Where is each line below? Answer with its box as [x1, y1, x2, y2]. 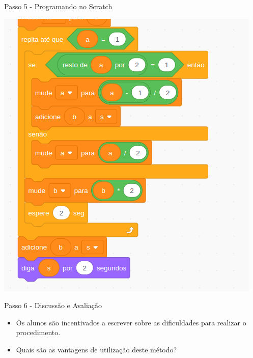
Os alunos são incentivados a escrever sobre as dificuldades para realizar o [16, 317, 246, 327]
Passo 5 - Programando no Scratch [4, 1, 113, 11]
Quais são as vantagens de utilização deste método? [16, 344, 177, 354]
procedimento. [16, 327, 61, 338]
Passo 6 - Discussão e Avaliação [4, 300, 102, 311]
